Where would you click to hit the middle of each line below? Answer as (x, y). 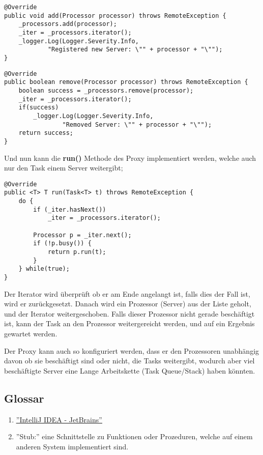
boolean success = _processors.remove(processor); (106, 90)
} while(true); (44, 269)
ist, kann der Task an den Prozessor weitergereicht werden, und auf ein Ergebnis (129, 323)
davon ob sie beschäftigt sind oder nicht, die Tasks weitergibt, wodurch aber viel (129, 361)
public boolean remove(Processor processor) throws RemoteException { (126, 82)
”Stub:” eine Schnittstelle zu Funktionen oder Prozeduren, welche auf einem (134, 436)
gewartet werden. (31, 333)
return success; (46, 133)
